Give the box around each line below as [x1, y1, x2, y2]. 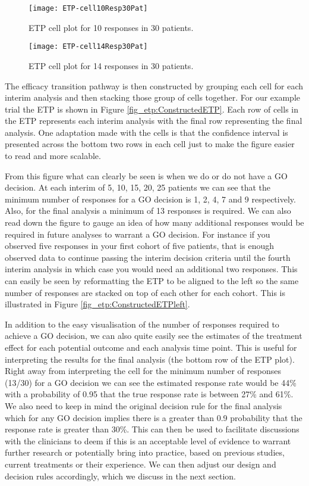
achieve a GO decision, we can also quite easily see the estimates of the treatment [5, 329, 302, 342]
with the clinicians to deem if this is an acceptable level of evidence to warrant [5, 434, 291, 447]
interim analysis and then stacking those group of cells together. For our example [5, 91, 300, 104]
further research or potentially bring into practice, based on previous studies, [5, 446, 285, 459]
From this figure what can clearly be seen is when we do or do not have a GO [5, 169, 288, 182]
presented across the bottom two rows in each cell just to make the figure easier [5, 138, 295, 150]
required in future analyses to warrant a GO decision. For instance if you [5, 228, 270, 240]
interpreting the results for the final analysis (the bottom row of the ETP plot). [5, 353, 295, 365]
